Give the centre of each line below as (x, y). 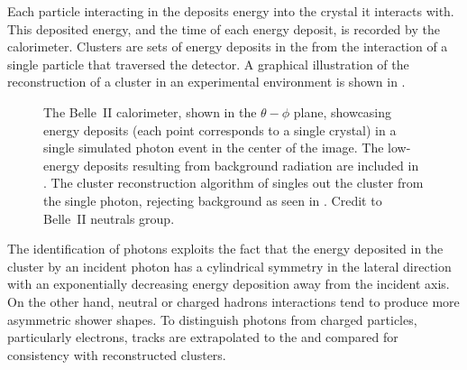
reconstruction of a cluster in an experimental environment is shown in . (206, 82)
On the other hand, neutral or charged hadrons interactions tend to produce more (233, 301)
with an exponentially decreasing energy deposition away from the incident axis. (229, 284)
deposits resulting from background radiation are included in (251, 165)
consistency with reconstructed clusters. (117, 354)
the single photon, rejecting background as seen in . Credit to (213, 200)
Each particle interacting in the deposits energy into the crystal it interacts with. (231, 11)
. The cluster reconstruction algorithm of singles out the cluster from (233, 183)
